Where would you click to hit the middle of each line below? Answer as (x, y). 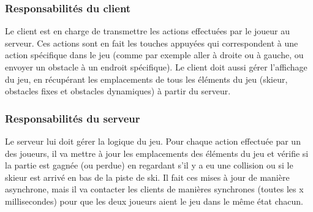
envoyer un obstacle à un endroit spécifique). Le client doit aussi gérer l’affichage (156, 67)
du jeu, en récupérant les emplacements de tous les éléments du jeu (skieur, (146, 79)
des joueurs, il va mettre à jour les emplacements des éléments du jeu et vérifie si (157, 153)
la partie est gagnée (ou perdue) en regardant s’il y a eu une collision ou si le (149, 165)
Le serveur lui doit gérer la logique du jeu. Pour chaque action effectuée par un (153, 141)
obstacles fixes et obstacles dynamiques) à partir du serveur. (118, 91)
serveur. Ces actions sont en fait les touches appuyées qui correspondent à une (152, 43)
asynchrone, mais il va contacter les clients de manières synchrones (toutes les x (154, 189)
